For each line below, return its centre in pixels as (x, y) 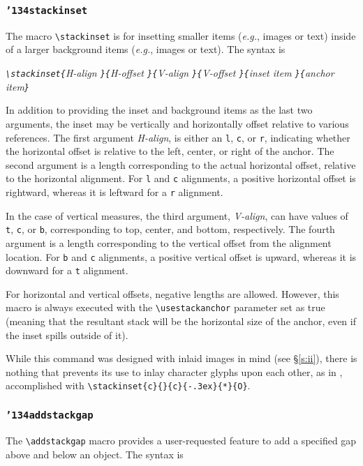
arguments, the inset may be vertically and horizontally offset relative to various (177, 123)
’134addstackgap (50, 415)
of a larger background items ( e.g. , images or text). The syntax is (146, 49)
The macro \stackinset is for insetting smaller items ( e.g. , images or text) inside (181, 35)
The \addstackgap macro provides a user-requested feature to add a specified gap (181, 440)
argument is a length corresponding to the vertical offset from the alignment (169, 242)
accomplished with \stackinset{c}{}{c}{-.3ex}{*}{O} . (128, 385)
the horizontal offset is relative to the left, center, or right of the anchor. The (170, 151)
